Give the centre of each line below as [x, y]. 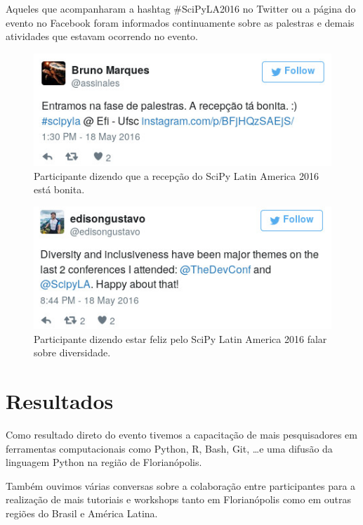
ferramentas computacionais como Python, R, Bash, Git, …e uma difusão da [169, 448]
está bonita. [59, 189]
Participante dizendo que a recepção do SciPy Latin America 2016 [176, 175]
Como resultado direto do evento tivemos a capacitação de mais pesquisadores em [182, 434]
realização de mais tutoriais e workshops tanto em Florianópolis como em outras [178, 499]
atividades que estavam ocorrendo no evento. [102, 36]
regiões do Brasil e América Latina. [82, 513]
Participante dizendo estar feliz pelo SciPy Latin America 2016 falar [180, 338]
